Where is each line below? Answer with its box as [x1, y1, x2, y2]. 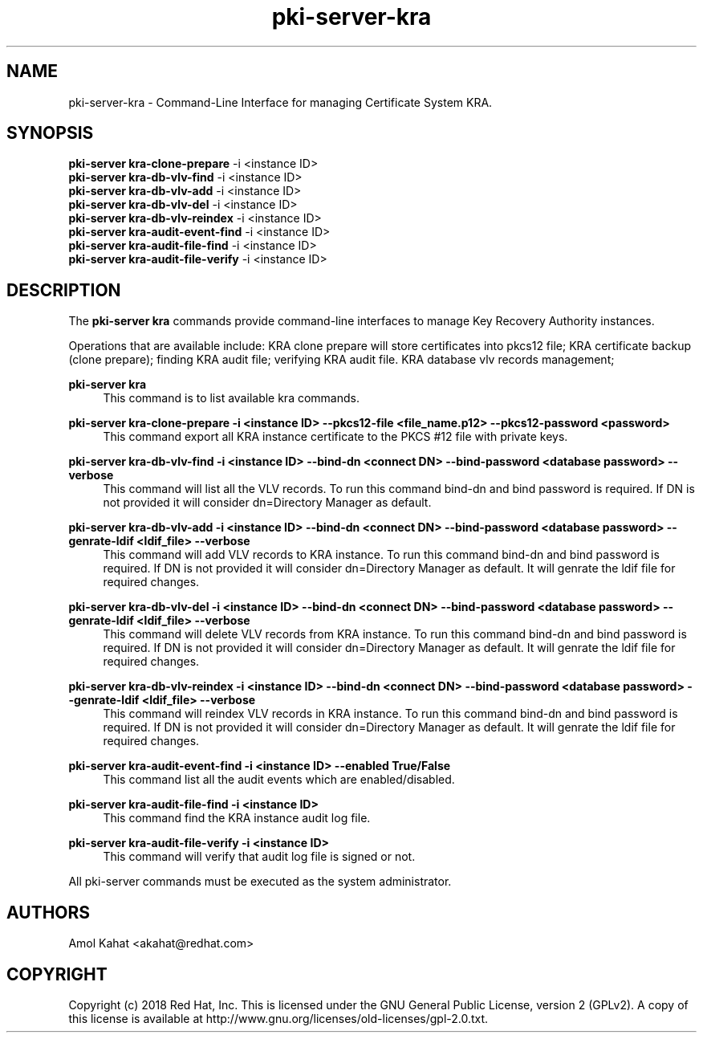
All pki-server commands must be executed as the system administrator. [68, 874, 452, 889]
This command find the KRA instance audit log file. [103, 811, 371, 825]
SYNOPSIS [6, 123, 94, 144]
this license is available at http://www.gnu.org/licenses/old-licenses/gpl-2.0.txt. [68, 1011, 489, 1025]
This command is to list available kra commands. [103, 391, 360, 405]
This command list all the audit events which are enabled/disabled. [103, 772, 455, 787]
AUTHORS [6, 902, 91, 923]
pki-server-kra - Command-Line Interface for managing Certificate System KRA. [68, 95, 493, 109]
